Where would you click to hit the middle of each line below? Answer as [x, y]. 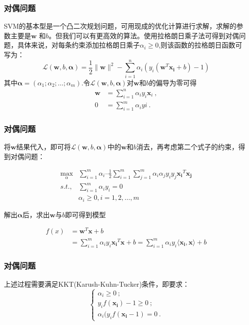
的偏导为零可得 [173, 82]
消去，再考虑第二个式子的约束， [188, 147]
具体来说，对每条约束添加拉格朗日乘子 [78, 45]
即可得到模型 [86, 214]
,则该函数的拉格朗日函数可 [200, 45]
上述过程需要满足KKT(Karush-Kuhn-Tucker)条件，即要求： [97, 284]
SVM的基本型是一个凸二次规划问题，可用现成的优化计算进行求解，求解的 [120, 26]
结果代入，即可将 [43, 147]
